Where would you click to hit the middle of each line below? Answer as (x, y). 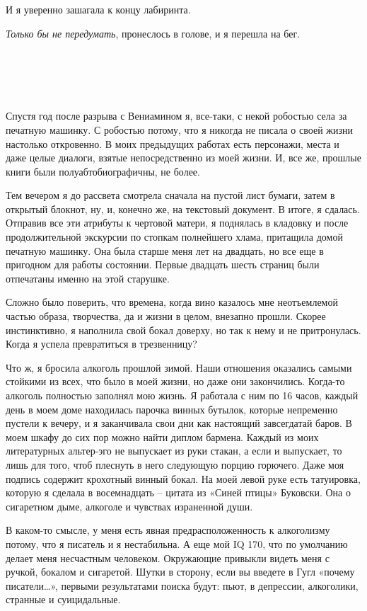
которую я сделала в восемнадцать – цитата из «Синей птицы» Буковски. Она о (178, 492)
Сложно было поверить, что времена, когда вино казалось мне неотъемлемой (172, 302)
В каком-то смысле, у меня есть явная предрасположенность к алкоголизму (168, 530)
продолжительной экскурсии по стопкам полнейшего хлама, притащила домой (174, 237)
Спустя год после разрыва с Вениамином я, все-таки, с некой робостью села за (176, 116)
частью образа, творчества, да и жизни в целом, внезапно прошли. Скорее (166, 316)
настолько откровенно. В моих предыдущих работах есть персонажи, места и (173, 143)
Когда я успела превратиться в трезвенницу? (101, 344)
